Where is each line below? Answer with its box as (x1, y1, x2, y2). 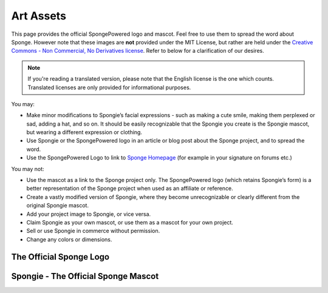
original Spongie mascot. (26, 202, 89, 209)
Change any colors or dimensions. (26, 235, 112, 243)
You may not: (11, 165, 45, 172)
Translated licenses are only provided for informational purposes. (27, 84, 191, 91)
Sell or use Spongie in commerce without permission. (26, 227, 160, 235)
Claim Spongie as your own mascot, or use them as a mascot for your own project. (26, 218, 234, 226)
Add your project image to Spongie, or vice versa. (26, 210, 151, 218)
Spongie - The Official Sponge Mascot (11, 271, 159, 281)
